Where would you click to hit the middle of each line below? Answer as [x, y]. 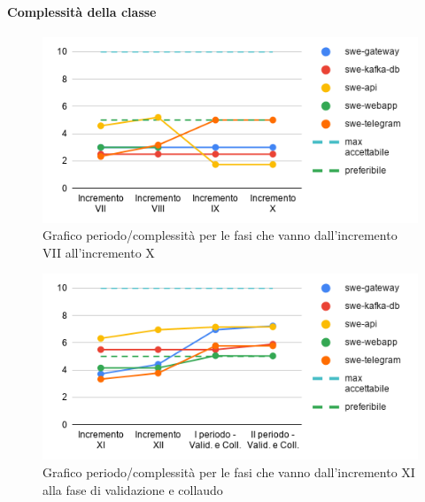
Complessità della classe [82, 11]
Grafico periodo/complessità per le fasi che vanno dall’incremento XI [229, 471]
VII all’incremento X [99, 252]
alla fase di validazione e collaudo [133, 489]
